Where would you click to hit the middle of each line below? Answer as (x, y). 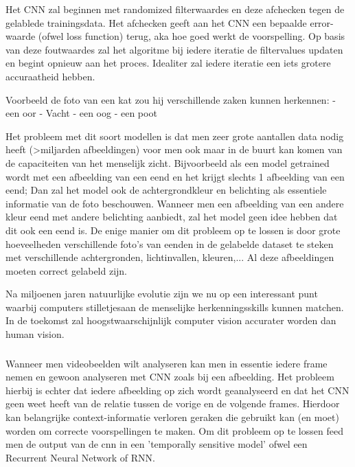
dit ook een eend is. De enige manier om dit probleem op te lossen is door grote (173, 230)
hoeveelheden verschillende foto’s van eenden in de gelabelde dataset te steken (170, 243)
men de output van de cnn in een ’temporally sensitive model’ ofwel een (157, 444)
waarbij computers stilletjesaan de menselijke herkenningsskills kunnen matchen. (175, 307)
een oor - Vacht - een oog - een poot (81, 113)
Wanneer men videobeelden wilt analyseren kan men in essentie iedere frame (167, 363)
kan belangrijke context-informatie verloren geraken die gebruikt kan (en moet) (172, 417)
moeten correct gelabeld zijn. (67, 270)
